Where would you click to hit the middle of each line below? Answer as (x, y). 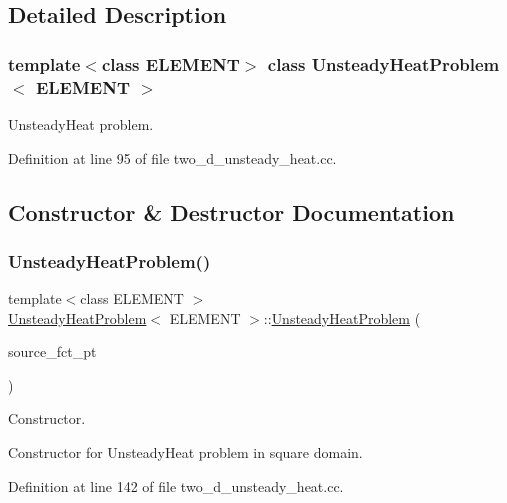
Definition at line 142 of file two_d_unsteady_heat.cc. (176, 485)
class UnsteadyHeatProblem (383, 63)
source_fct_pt (52, 351)
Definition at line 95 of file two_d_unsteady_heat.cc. (172, 157)
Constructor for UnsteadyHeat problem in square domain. (185, 452)
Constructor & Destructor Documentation (231, 211)
